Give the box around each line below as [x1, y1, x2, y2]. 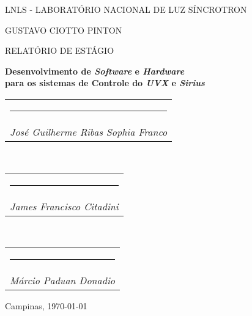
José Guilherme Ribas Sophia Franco [10, 124, 168, 139]
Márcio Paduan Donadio [10, 273, 116, 288]
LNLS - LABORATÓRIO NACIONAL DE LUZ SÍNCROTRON [5, 3, 247, 15]
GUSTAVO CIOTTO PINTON [5, 23, 122, 36]
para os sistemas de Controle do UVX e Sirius [5, 76, 205, 89]
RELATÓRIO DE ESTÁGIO [5, 44, 114, 57]
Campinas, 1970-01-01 [5, 299, 87, 312]
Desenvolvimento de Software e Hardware [5, 64, 185, 77]
